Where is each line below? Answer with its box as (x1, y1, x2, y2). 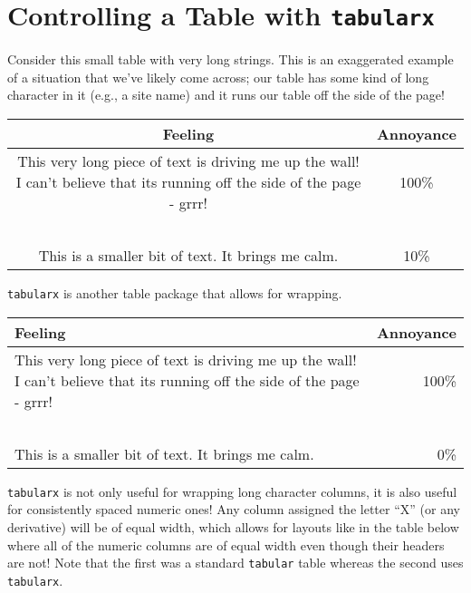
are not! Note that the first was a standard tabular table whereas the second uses (7, 553, 464, 572)
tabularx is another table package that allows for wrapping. (7, 284, 342, 303)
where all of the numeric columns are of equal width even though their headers (7, 535, 445, 554)
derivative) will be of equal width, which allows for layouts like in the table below (7, 517, 459, 536)
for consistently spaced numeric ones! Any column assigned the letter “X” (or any (7, 500, 460, 519)
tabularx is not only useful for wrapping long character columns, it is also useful (7, 481, 457, 501)
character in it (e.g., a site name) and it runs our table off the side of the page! (7, 85, 445, 104)
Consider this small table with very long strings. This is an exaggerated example (7, 50, 454, 69)
